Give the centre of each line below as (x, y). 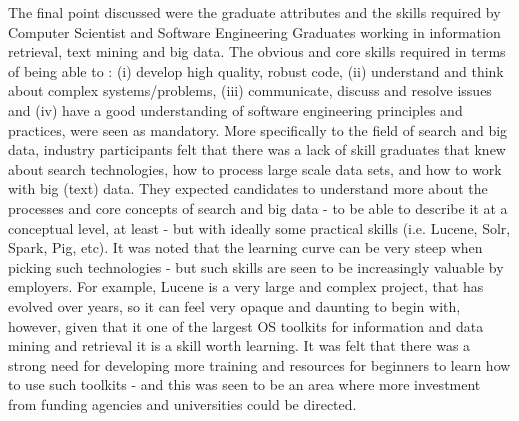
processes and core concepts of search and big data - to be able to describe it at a (258, 207)
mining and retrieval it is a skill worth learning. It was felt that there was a (239, 345)
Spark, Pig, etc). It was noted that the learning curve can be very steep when (245, 247)
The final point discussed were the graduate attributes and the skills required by (254, 12)
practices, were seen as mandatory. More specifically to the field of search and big (258, 129)
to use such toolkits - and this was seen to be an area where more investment (244, 384)
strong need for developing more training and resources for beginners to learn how (259, 364)
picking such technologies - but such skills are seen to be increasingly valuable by (256, 266)
